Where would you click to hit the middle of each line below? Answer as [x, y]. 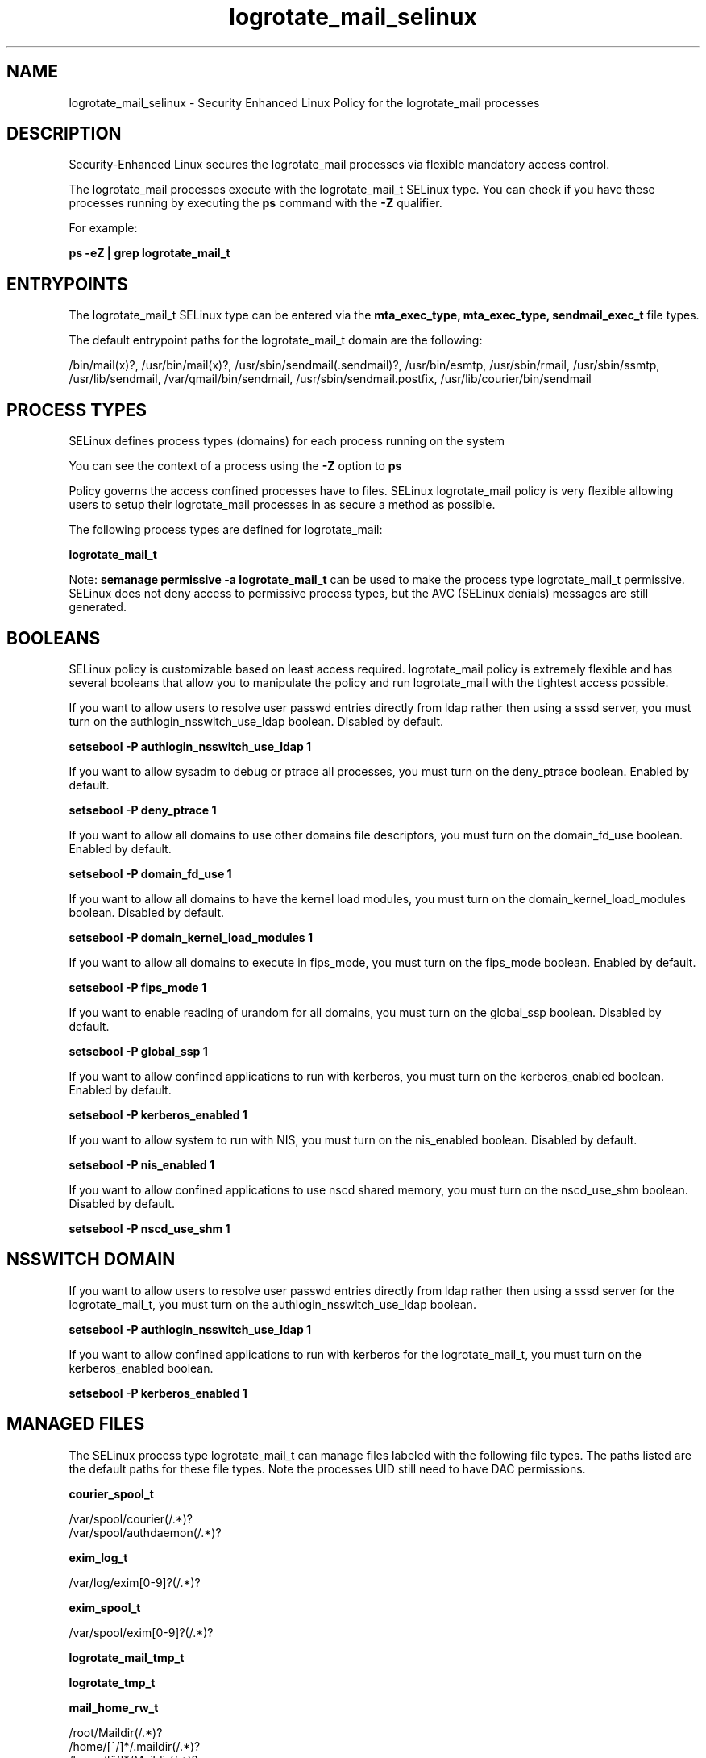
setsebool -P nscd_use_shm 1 [150, 1228]
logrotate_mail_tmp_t [127, 1657]
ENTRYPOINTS [67, 284]
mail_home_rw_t [114, 1707]
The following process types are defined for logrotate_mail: [226, 530]
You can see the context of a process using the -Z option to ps [235, 466]
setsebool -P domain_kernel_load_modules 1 [191, 937]
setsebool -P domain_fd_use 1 [150, 873]
